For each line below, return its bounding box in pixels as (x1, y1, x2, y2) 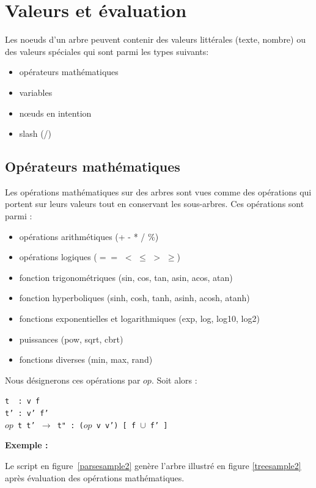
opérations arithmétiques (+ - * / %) (19, 230, 159, 242)
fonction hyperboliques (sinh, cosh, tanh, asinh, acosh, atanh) (19, 291, 250, 304)
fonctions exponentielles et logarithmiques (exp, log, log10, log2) (19, 312, 260, 325)
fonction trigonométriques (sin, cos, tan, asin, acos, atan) (19, 271, 233, 283)
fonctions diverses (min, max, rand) (19, 353, 153, 366)
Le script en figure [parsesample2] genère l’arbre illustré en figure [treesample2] (5, 459, 301, 472)
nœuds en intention (19, 106, 92, 119)
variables (19, 86, 53, 98)
